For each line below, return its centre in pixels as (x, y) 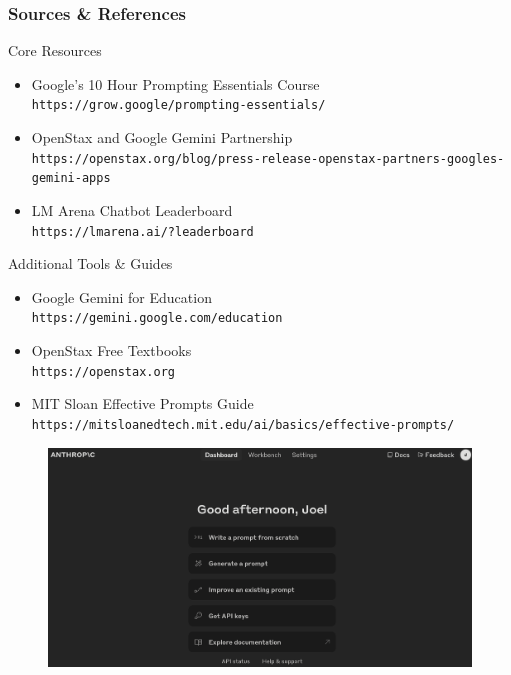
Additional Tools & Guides (90, 263)
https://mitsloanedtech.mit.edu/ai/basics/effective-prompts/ (243, 424)
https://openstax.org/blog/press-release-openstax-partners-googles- (268, 158)
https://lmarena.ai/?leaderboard (142, 231)
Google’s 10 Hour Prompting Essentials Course (175, 83)
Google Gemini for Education (121, 296)
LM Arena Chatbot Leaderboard (132, 209)
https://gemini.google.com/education (157, 318)
